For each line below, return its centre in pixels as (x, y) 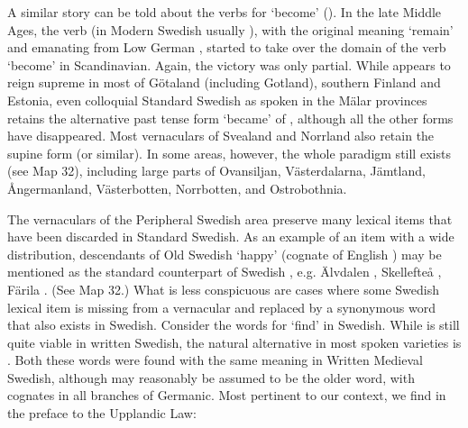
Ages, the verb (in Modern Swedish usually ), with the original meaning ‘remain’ (230, 29)
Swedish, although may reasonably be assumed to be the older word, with (211, 377)
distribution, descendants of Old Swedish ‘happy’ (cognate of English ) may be (225, 254)
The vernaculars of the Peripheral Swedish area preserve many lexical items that (230, 219)
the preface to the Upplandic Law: (102, 413)
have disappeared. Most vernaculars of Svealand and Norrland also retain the (221, 136)
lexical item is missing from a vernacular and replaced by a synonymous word (222, 307)
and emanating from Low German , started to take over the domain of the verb (227, 47)
